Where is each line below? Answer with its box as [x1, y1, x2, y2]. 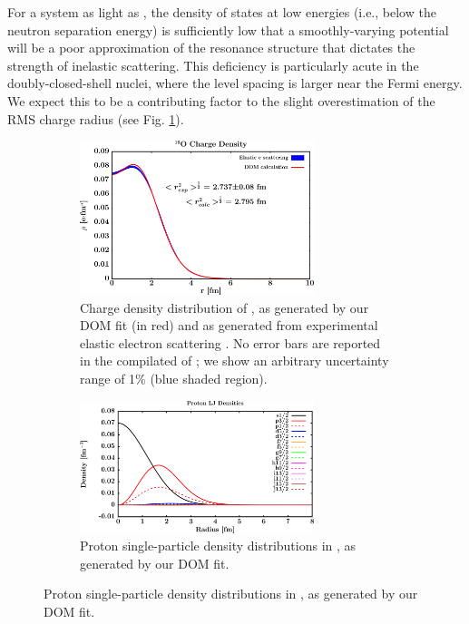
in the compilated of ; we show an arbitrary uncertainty [80, 351, 389, 370]
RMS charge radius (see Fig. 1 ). [7, 109, 184, 128]
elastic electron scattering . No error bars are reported [80, 333, 381, 352]
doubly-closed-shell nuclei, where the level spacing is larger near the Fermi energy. [7, 73, 463, 93]
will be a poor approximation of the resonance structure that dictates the [7, 38, 415, 57]
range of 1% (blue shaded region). [80, 368, 268, 387]
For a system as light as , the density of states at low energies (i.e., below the [7, 3, 436, 21]
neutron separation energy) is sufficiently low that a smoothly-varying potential [7, 20, 449, 39]
